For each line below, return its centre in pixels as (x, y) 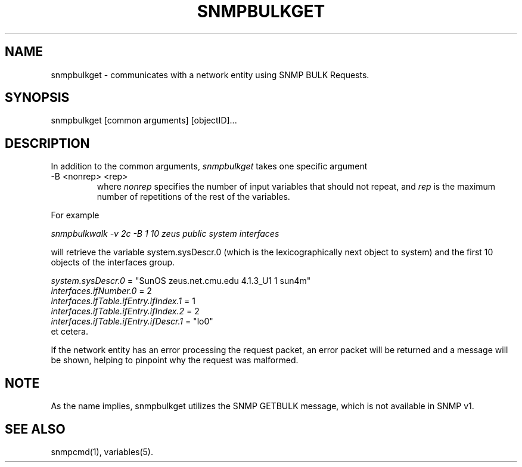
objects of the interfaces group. (113, 262)
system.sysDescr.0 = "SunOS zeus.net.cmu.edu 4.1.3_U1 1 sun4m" (181, 281)
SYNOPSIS (37, 98)
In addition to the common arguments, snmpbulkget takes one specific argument (209, 166)
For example (75, 215)
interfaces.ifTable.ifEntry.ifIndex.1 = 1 (123, 301)
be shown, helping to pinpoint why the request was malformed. (175, 360)
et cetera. (70, 332)
